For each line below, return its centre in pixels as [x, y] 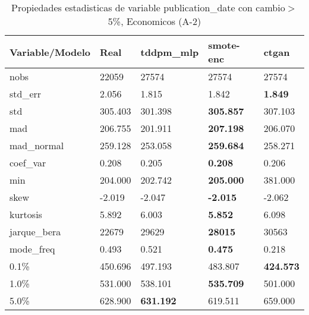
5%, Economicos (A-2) [154, 21]
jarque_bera [35, 231]
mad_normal [37, 145]
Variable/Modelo [50, 52]
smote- [224, 45]
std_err [26, 94]
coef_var [28, 163]
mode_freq [32, 249]
